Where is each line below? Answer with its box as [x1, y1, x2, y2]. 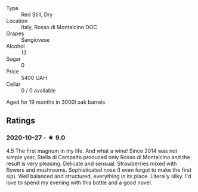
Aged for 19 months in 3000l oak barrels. [6, 98, 107, 106]
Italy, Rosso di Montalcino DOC [21, 24, 97, 30]
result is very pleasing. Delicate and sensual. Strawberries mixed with [6, 160, 177, 167]
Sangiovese [21, 36, 50, 43]
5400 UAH [21, 75, 48, 81]
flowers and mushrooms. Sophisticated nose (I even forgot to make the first [6, 166, 192, 174]
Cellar [6, 80, 21, 88]
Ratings [6, 116, 36, 126]
